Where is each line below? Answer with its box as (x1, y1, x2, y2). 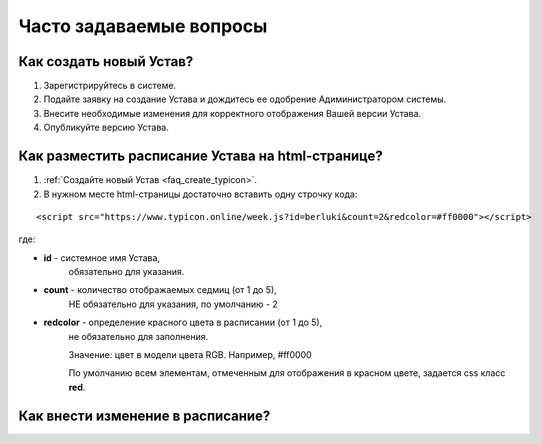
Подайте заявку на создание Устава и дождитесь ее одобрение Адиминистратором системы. (43, 93, 447, 105)
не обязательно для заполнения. (68, 330, 209, 342)
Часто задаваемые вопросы (18, 15, 268, 37)
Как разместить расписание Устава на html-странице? (18, 148, 384, 165)
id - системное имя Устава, (43, 251, 160, 264)
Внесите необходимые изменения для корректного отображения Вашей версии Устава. (43, 107, 422, 119)
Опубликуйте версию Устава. (43, 121, 169, 134)
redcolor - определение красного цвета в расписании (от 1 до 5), (43, 316, 323, 329)
